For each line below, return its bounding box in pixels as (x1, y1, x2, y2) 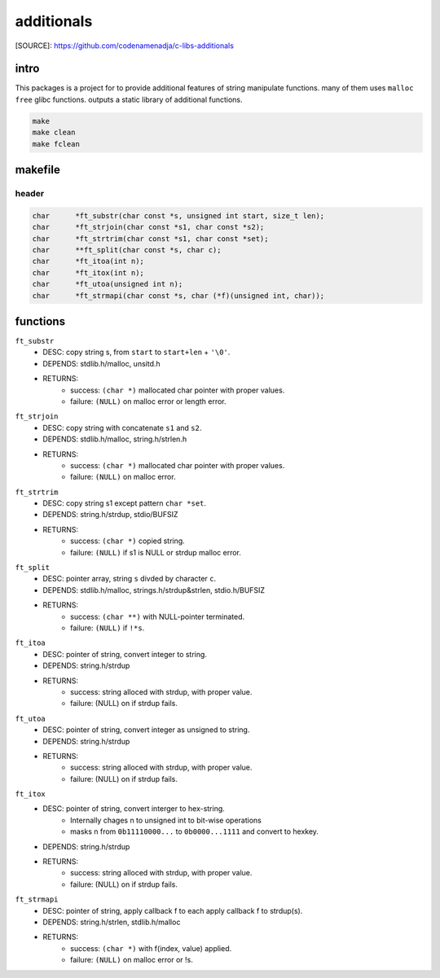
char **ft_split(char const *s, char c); (32, 245, 222, 254)
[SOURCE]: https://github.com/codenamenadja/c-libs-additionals (15, 41, 234, 50)
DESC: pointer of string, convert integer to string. (42, 649, 208, 659)
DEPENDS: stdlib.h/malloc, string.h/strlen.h (42, 434, 187, 444)
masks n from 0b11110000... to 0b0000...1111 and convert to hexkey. (70, 827, 319, 836)
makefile (15, 163, 60, 177)
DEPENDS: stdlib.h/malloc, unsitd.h (42, 358, 161, 368)
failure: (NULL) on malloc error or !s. (70, 955, 193, 965)
